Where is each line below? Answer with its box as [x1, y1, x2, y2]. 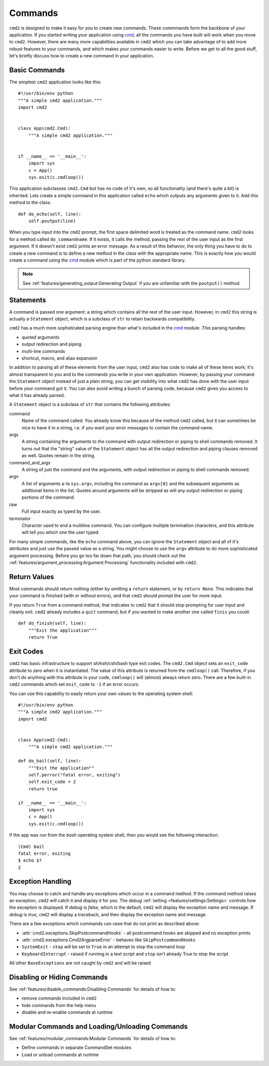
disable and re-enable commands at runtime [21, 1009, 113, 1016]
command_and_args [9, 459, 51, 465]
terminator [9, 515, 31, 521]
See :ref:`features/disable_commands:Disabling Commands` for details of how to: [9, 986, 176, 992]
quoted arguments [21, 334, 60, 340]
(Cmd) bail [18, 844, 45, 849]
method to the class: [9, 200, 51, 206]
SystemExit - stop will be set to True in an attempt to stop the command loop [21, 944, 185, 950]
